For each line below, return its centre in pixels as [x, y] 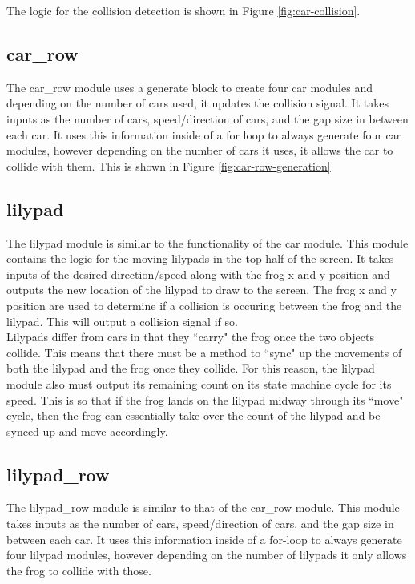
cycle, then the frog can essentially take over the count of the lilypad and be [193, 415]
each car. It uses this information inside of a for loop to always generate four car [204, 134]
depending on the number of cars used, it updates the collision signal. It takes [197, 103]
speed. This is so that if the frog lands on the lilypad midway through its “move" [205, 399]
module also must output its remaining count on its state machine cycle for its [199, 383]
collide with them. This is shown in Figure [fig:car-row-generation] [169, 165]
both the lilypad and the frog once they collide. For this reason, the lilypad [191, 368]
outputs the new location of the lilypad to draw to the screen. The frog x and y [201, 290]
